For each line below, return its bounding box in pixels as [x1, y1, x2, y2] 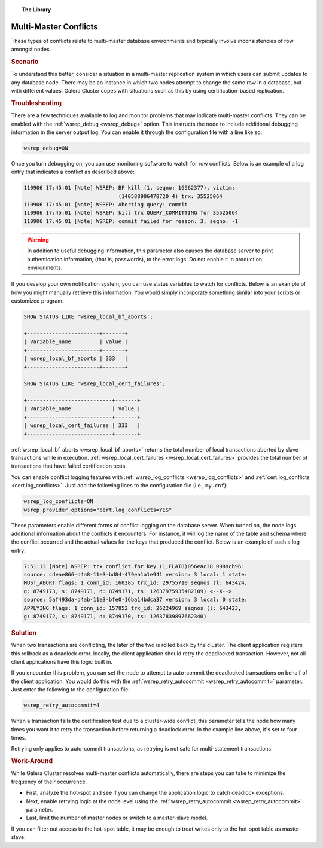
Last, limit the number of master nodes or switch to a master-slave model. [26, 814, 208, 822]
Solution [11, 629, 37, 637]
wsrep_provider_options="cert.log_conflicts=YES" [23, 506, 172, 513]
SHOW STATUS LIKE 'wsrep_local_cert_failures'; [23, 380, 166, 387]
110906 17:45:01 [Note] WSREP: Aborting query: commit [23, 201, 188, 208]
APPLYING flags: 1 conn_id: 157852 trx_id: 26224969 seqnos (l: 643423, [23, 605, 242, 611]
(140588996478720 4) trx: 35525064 [118, 193, 223, 200]
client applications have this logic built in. [11, 658, 113, 666]
